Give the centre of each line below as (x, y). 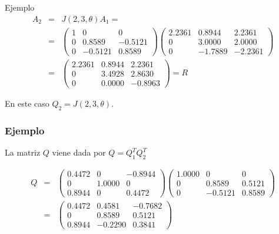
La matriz (23, 152)
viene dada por (79, 152)
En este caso (27, 103)
